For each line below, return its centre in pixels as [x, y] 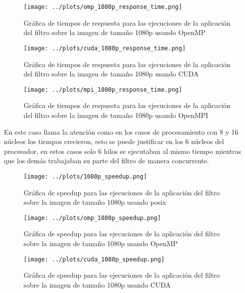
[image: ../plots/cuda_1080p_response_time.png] [105, 48]
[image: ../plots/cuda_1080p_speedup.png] [94, 259]
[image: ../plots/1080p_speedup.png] [85, 176]
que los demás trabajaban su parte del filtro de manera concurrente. [107, 161]
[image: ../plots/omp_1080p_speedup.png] [92, 218]
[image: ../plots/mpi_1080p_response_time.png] [103, 90]
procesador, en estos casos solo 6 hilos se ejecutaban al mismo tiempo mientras [123, 151]
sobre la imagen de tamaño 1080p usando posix [95, 202]
